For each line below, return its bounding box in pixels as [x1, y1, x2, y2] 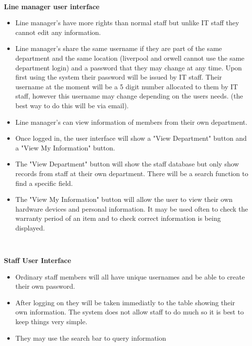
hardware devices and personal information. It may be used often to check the [15, 203, 248, 214]
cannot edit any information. [15, 27, 101, 37]
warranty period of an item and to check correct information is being [15, 213, 221, 223]
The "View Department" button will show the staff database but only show [15, 159, 239, 169]
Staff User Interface [4, 255, 72, 265]
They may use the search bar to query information [15, 332, 166, 343]
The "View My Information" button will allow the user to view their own [15, 194, 233, 204]
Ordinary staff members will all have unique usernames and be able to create [15, 271, 245, 281]
